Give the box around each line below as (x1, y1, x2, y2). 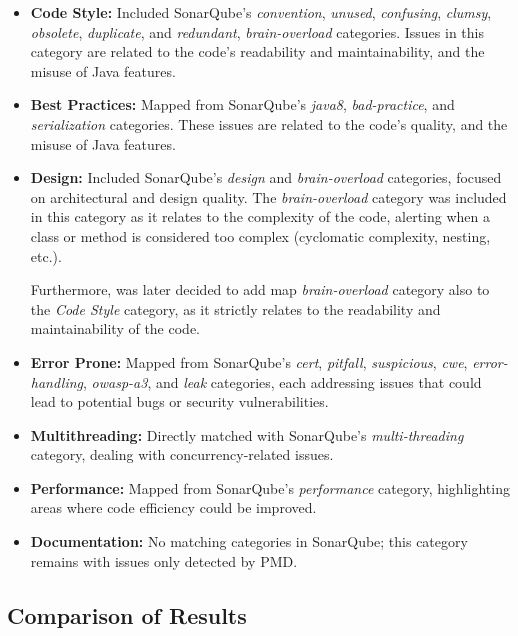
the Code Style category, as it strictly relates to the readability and (30, 298, 441, 319)
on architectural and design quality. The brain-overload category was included (30, 186, 507, 207)
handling (30, 371, 84, 392)
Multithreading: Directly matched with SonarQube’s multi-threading (30, 424, 464, 445)
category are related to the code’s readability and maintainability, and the (30, 41, 485, 62)
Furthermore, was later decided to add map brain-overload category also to (30, 279, 490, 300)
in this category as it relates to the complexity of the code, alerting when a (30, 206, 490, 227)
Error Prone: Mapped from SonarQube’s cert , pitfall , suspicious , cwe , (30, 351, 468, 372)
